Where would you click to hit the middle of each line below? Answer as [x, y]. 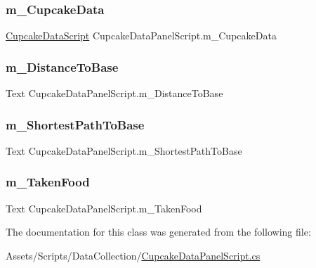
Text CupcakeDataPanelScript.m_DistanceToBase [114, 93]
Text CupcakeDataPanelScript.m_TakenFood [104, 208]
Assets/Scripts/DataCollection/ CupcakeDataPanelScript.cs [133, 255]
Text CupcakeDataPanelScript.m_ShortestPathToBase [124, 150]
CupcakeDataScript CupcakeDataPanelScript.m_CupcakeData [141, 36]
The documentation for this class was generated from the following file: [158, 232]
